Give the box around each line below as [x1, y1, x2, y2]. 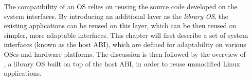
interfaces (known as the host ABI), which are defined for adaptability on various [4, 39, 246, 49]
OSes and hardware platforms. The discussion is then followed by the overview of [4, 49, 246, 59]
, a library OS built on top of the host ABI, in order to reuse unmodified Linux [4, 58, 240, 68]
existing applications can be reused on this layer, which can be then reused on [4, 20, 236, 31]
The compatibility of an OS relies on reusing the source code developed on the [4, 1, 237, 11]
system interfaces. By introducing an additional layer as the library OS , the [4, 11, 229, 21]
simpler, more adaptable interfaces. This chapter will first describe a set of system [4, 30, 248, 40]
